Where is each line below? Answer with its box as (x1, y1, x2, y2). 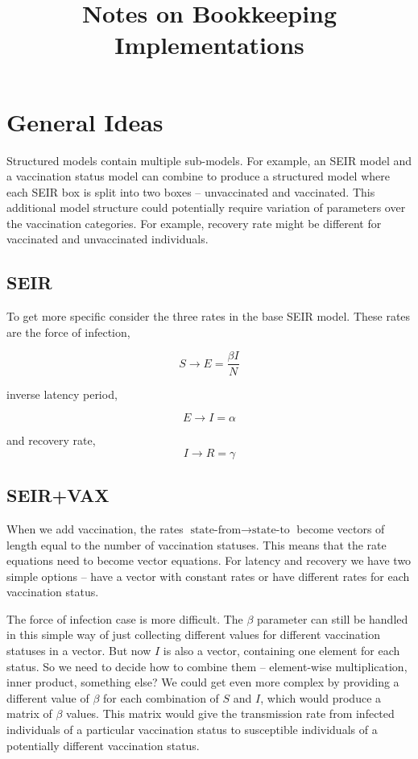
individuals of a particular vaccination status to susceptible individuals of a (6, 721, 378, 738)
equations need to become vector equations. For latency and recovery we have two (6, 552, 412, 569)
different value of (6, 689, 89, 706)
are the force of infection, (6, 323, 130, 340)
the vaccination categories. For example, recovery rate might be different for (6, 214, 382, 231)
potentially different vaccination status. (6, 736, 200, 753)
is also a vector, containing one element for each (163, 642, 400, 659)
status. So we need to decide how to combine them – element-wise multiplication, (6, 657, 408, 674)
